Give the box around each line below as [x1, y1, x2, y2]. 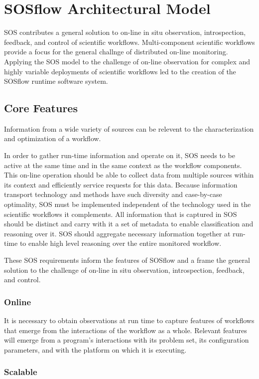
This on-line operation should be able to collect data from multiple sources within [4, 170, 254, 180]
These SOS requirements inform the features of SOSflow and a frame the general [4, 255, 250, 265]
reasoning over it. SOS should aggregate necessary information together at [4, 228, 231, 238]
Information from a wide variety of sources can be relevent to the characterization [4, 123, 254, 134]
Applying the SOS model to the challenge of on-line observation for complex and [4, 56, 251, 66]
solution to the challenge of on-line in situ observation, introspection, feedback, [4, 264, 245, 275]
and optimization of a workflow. [4, 133, 101, 144]
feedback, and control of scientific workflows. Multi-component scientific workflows [4, 36, 255, 47]
